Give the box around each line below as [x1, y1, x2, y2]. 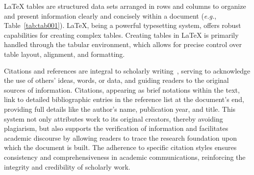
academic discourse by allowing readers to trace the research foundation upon [4, 132, 237, 143]
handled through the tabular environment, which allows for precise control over [4, 39, 242, 50]
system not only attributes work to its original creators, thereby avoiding [4, 113, 223, 124]
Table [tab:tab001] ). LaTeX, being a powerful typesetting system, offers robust [4, 20, 241, 30]
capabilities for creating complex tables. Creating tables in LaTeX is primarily [4, 29, 239, 40]
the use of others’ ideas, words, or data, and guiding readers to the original [4, 75, 229, 85]
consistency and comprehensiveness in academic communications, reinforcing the [4, 151, 246, 162]
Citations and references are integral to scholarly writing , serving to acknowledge [4, 65, 251, 75]
